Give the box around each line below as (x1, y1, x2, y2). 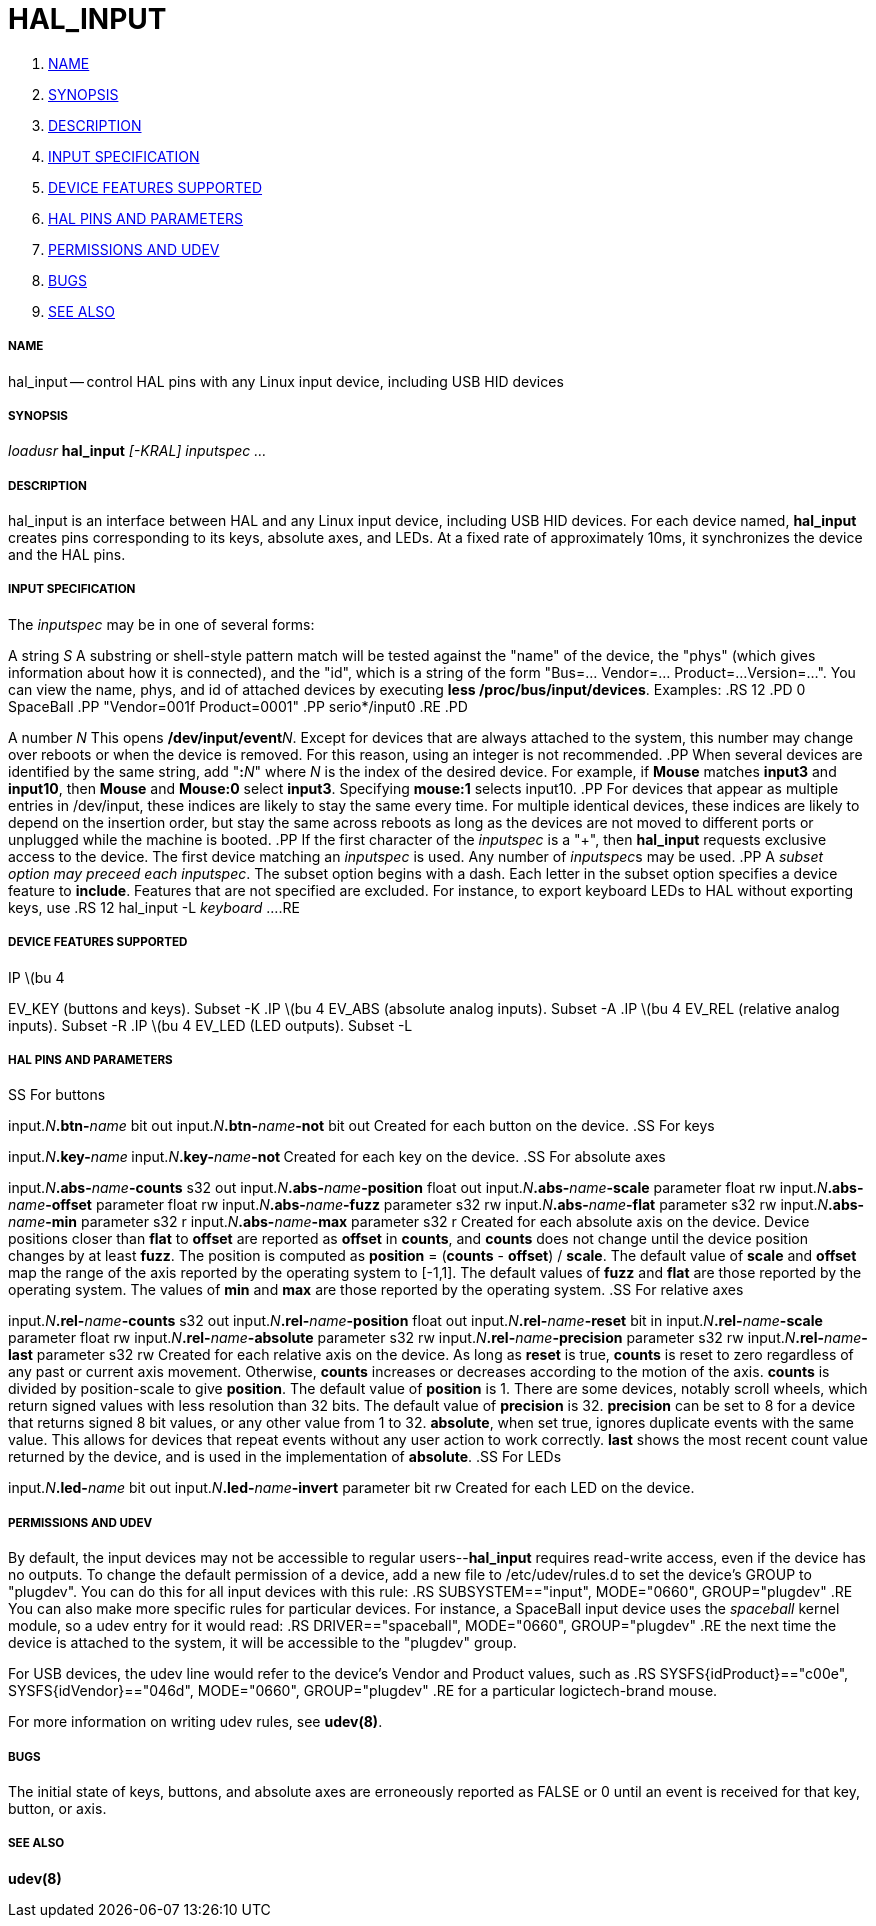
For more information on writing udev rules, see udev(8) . (8, 1713, 383, 1731)
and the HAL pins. (8, 546, 126, 564)
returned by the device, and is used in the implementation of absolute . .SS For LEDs (8, 1448, 562, 1466)
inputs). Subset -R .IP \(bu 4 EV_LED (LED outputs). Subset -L (8, 1016, 413, 1034)
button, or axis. (8, 1800, 107, 1817)
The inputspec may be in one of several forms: (8, 615, 315, 633)
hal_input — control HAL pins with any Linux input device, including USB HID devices (8, 372, 564, 390)
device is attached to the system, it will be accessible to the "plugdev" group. (8, 1634, 517, 1652)
